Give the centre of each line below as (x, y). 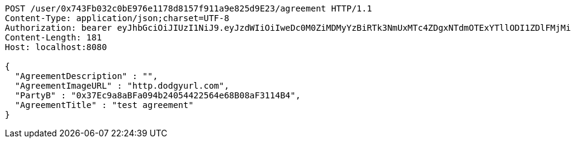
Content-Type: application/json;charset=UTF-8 (117, 18)
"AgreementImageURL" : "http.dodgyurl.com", (122, 86)
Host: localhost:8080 (56, 47)
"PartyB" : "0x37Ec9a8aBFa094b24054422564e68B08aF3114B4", (158, 95)
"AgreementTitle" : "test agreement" (104, 105)
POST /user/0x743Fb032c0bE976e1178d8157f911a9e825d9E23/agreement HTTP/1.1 (188, 8)
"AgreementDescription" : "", (86, 76)
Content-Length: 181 (54, 37)
